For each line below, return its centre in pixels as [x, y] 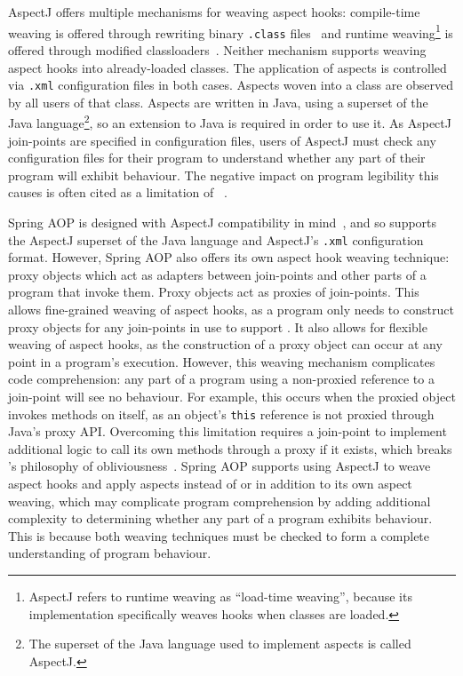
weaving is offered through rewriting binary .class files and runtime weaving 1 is [231, 31]
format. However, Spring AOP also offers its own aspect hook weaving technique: [229, 257]
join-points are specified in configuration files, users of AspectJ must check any [222, 140]
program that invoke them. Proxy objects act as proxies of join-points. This [214, 292]
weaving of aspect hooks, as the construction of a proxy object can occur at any [225, 344]
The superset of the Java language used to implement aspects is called [220, 644]
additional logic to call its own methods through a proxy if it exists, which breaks [230, 448]
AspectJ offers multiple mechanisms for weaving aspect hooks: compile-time [214, 12]
